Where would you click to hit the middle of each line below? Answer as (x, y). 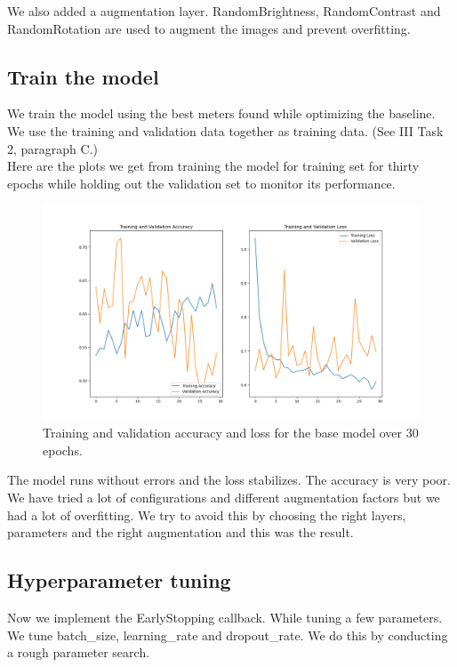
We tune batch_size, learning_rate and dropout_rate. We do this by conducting (228, 635)
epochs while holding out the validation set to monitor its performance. (201, 183)
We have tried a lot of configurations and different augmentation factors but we (224, 497)
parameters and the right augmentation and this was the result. (180, 532)
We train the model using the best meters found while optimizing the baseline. (221, 113)
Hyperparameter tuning (119, 580)
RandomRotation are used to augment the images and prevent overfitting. (209, 28)
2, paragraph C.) (52, 148)
